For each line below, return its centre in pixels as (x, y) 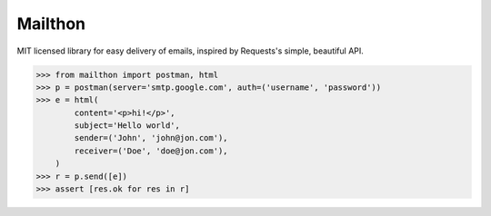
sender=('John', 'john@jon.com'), (151, 138)
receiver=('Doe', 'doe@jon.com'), (151, 151)
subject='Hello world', (127, 126)
